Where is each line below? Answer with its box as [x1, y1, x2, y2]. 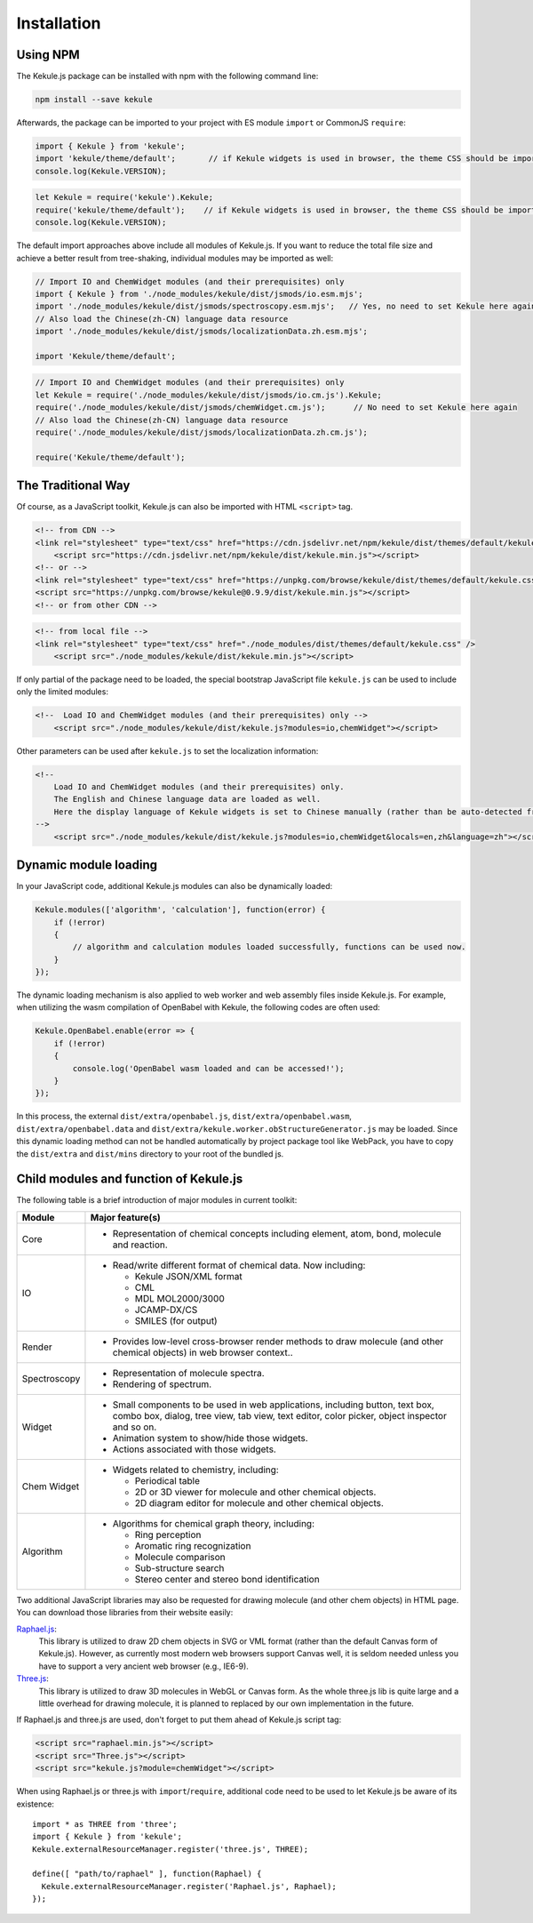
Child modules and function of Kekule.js [16, 1172, 243, 1187]
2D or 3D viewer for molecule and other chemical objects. [134, 1486, 377, 1498]
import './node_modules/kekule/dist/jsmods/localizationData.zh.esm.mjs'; [35, 326, 369, 337]
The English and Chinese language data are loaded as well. [53, 794, 322, 805]
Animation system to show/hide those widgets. [112, 1431, 308, 1444]
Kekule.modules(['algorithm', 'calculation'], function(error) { [35, 905, 326, 915]
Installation [16, 13, 101, 33]
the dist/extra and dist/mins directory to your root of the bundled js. [16, 1148, 284, 1159]
